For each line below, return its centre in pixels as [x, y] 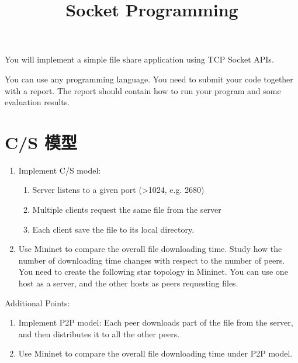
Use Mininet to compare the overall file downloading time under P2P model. [155, 353]
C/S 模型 [41, 142]
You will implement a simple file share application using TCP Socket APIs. [139, 59]
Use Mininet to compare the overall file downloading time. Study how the [150, 249]
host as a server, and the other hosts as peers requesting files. [128, 283]
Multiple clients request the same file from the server [127, 210]
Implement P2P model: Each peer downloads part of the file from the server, [156, 322]
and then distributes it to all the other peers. [99, 333]
